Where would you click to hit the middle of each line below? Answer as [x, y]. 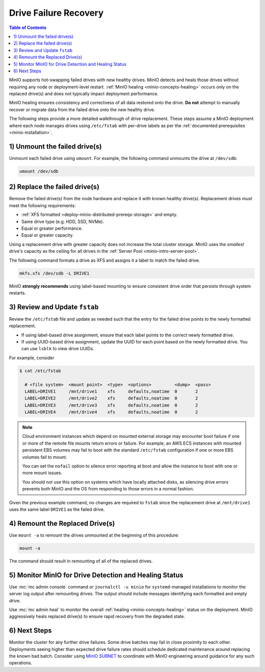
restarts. [18, 293]
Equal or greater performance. [52, 228]
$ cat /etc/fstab [40, 371]
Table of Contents [28, 28]
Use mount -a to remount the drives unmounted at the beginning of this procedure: [94, 535]
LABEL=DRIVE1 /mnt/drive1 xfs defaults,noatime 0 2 [111, 391]
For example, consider [32, 358]
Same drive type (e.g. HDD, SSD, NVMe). [63, 221]
